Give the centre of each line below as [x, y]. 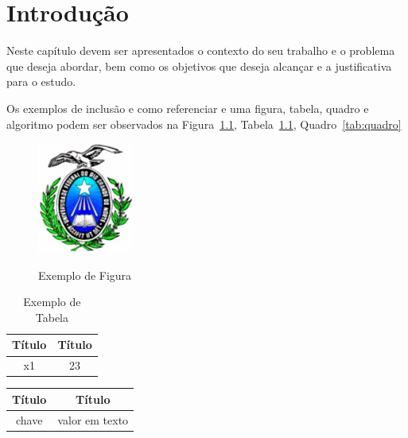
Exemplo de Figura [85, 275]
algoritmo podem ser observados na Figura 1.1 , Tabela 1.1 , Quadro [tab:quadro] [204, 124]
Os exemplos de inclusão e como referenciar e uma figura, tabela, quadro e [188, 108]
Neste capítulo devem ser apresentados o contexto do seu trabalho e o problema [201, 50]
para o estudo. [41, 81]
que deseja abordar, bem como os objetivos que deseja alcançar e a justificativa [199, 66]
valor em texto [93, 419]
